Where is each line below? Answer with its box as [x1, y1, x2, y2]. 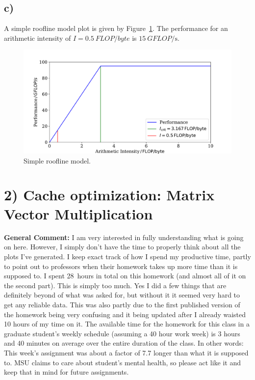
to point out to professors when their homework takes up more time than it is [4, 261, 238, 271]
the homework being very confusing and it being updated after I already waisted [4, 309, 246, 319]
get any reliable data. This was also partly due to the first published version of [4, 299, 240, 310]
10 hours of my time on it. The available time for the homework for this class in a [4, 319, 250, 329]
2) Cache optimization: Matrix [4, 184, 215, 204]
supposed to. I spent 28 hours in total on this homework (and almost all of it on [4, 271, 246, 281]
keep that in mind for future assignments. [4, 367, 129, 377]
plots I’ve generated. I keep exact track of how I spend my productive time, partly [4, 251, 251, 262]
